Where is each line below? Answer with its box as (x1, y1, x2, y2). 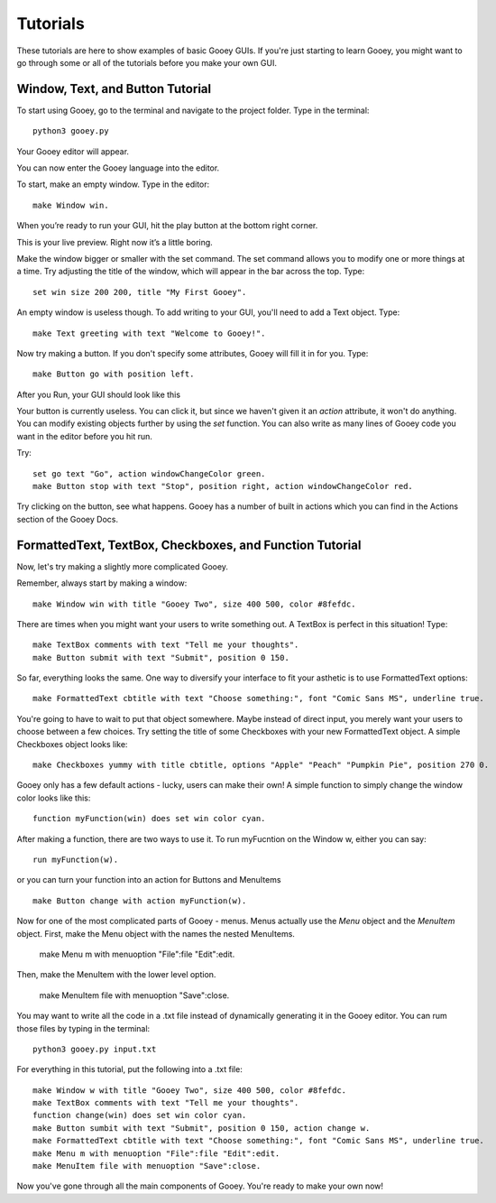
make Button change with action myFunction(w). (32, 895, 247, 906)
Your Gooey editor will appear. (16, 145, 130, 157)
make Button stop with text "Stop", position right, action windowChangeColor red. (32, 481, 414, 492)
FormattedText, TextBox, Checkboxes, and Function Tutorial (16, 537, 362, 552)
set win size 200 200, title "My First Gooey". (32, 287, 247, 297)
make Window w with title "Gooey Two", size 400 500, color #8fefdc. (32, 1085, 347, 1096)
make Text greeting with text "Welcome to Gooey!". (32, 328, 266, 338)
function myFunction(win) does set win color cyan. (32, 813, 266, 824)
